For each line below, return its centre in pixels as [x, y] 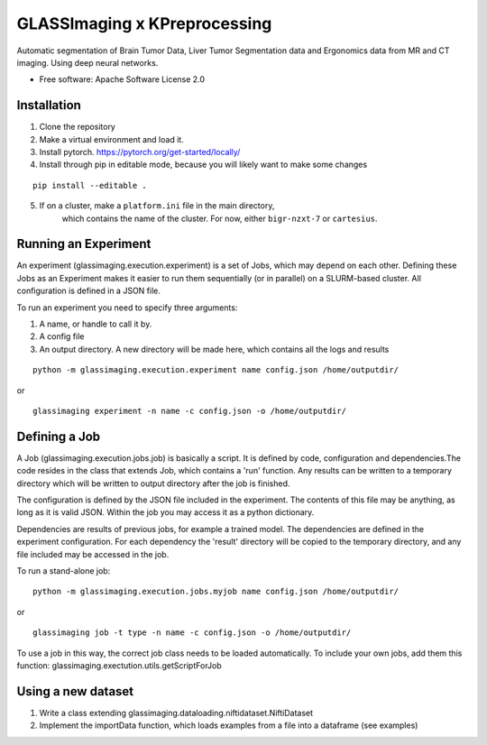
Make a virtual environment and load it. [111, 139]
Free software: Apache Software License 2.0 [122, 79]
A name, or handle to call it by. [96, 324]
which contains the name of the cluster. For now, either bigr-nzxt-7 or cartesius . [220, 218]
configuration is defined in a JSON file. [89, 291]
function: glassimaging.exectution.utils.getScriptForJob [119, 665]
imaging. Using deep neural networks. [87, 62]
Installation [49, 105]
